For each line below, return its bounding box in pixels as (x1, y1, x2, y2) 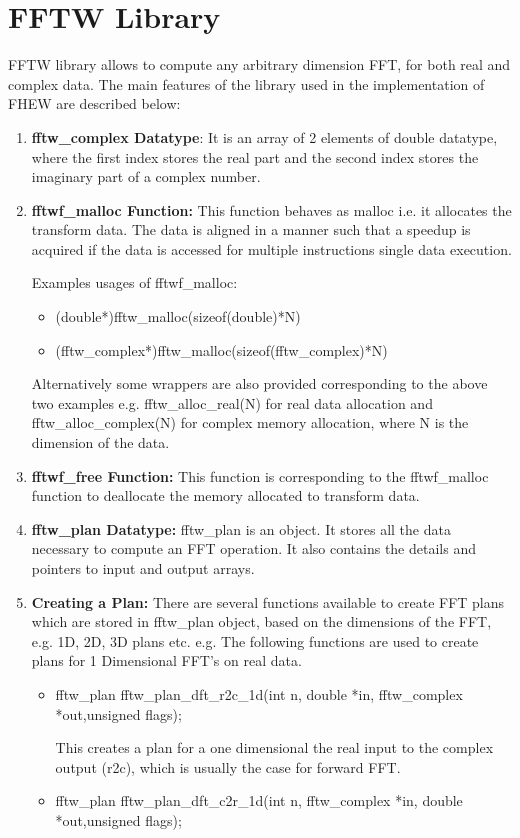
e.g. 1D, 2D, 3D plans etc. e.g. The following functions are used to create (31, 630, 479, 651)
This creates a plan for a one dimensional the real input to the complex (55, 737, 494, 758)
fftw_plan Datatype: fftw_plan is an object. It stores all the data (31, 518, 451, 539)
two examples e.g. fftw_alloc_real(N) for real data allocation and (31, 392, 433, 413)
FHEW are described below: (8, 93, 181, 114)
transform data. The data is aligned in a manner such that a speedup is (31, 219, 471, 240)
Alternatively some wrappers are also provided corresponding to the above (31, 373, 488, 394)
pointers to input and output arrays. (31, 558, 255, 578)
